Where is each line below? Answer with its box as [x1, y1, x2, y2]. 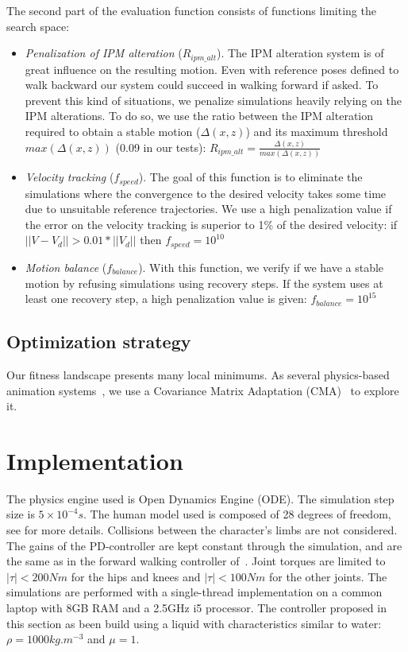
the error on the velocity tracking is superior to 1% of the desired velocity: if [25, 215, 398, 232]
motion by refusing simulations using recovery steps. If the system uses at [25, 274, 383, 291]
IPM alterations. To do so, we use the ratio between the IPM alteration [25, 107, 374, 124]
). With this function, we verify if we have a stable [138, 258, 384, 275]
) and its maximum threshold [245, 123, 388, 140]
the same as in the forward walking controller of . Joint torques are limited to [6, 553, 386, 569]
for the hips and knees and [71, 568, 201, 584]
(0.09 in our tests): [115, 138, 206, 155]
